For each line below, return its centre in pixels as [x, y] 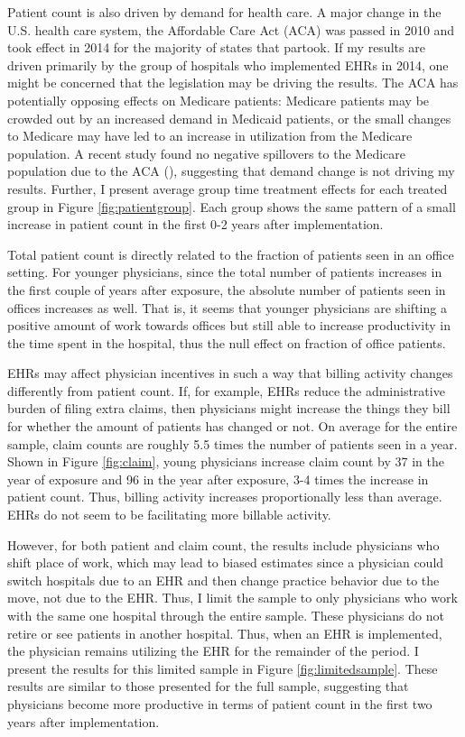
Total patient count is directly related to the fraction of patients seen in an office [231, 254]
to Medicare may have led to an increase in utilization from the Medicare [210, 136]
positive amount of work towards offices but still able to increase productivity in [229, 325]
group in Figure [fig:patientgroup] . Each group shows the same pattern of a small [232, 206]
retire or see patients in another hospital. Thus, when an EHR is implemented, [225, 633]
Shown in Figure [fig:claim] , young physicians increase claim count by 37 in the [226, 461]
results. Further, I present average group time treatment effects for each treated [228, 188]
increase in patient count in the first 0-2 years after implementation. [195, 224]
